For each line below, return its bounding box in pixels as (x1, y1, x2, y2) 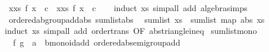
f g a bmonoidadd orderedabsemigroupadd (12, 36, 181, 48)
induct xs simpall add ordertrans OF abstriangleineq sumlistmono (4, 25, 257, 37)
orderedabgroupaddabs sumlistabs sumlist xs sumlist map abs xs (8, 13, 265, 25)
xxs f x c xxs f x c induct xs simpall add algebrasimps (8, 2, 248, 13)
